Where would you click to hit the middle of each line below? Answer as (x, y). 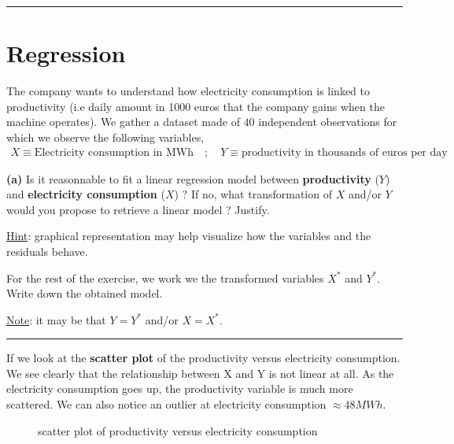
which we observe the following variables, (105, 137)
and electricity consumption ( (86, 194)
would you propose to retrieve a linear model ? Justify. (138, 209)
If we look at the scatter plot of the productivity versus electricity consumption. (203, 358)
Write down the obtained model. (85, 293)
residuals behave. (47, 251)
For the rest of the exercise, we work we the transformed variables (165, 277)
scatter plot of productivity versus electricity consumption (178, 430)
